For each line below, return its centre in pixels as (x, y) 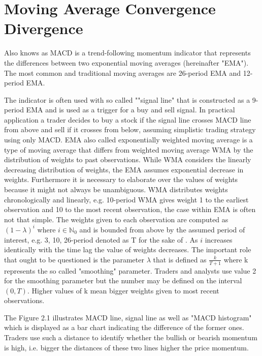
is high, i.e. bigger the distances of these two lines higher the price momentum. (126, 347)
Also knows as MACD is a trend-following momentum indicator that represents (127, 53)
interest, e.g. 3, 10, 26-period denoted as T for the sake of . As (101, 239)
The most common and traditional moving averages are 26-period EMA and (123, 72)
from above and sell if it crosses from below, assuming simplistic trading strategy (130, 129)
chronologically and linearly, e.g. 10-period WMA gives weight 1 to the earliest (126, 199)
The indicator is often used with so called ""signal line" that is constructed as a (127, 99)
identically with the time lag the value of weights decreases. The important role (128, 249)
